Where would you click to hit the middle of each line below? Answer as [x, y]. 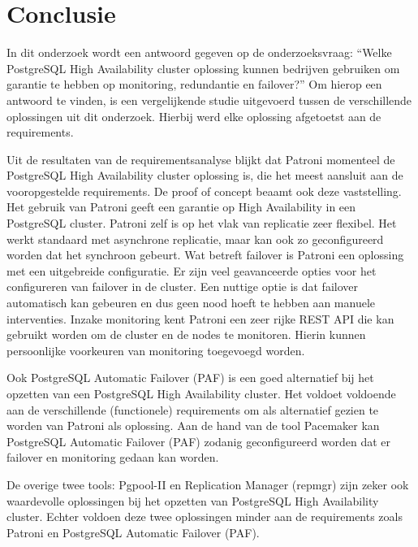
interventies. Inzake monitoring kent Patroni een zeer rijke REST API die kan [200, 318]
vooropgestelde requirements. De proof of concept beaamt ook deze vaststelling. [204, 191]
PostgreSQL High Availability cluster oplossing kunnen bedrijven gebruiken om [203, 68]
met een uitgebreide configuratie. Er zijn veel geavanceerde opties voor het [192, 270]
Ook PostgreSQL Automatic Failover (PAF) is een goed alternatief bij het [190, 378]
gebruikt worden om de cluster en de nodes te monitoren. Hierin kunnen [186, 334]
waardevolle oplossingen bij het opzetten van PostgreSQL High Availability [193, 500]
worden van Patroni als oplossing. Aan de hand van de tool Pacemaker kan [193, 425]
